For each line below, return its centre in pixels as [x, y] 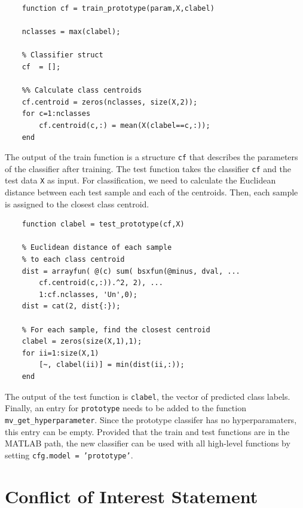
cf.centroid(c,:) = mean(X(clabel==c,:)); [125, 125]
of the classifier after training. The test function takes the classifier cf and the [148, 168]
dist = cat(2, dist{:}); [71, 306]
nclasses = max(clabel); [71, 32]
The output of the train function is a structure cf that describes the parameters [151, 157]
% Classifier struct [62, 55]
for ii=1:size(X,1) [60, 353]
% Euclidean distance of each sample [97, 248]
